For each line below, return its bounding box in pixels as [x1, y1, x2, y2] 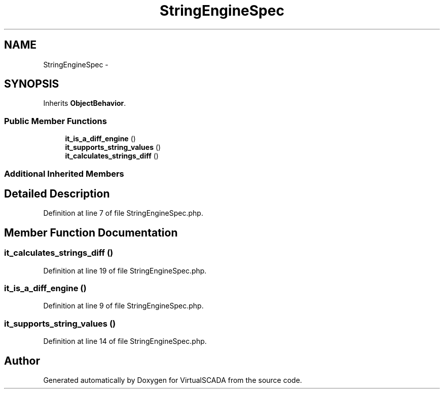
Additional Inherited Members [4, 168, 124, 179]
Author [4, 354, 40, 367]
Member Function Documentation [4, 226, 178, 239]
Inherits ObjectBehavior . [43, 99, 126, 108]
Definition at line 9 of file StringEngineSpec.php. [43, 301, 204, 310]
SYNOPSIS [4, 77, 59, 91]
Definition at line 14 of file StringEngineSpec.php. [43, 337, 207, 346]
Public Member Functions [4, 115, 107, 126]
